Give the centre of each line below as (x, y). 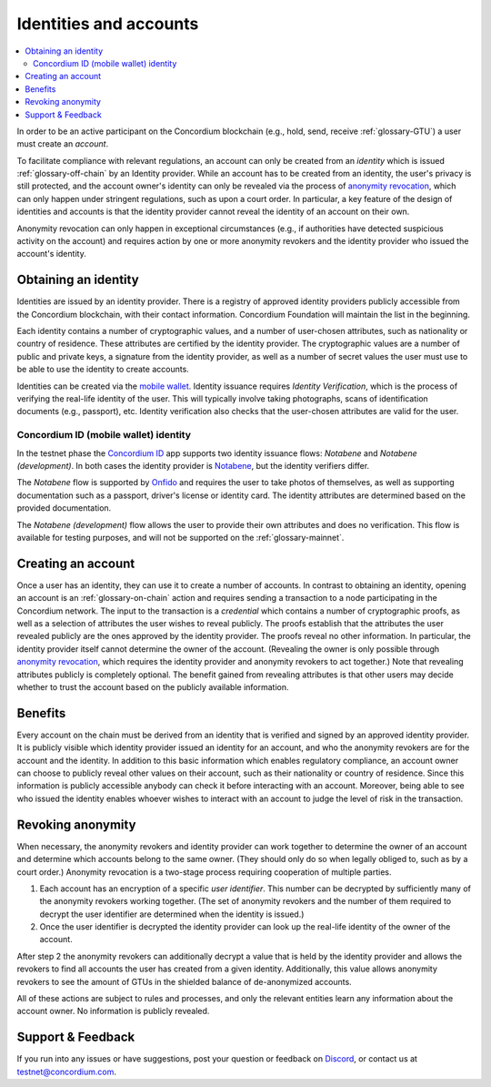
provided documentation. (64, 508)
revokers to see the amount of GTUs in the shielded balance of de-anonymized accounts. (184, 981)
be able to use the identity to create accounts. (103, 370)
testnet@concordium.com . (67, 1072)
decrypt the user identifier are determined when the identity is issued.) (172, 914)
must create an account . (63, 144)
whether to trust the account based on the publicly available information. (153, 686)
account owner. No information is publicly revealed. (113, 1011)
